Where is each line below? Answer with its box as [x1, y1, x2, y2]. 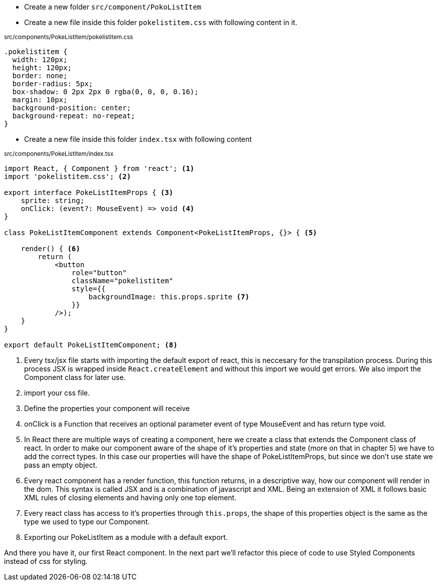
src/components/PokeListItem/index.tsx [4, 150, 114, 157]
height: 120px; [12, 64, 72, 72]
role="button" [71, 269, 127, 277]
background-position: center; [12, 104, 131, 112]
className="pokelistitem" [71, 277, 174, 285]
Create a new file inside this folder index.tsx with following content [24, 135, 252, 143]
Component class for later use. [24, 373, 126, 381]
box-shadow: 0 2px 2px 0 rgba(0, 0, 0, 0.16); [12, 88, 199, 96]
